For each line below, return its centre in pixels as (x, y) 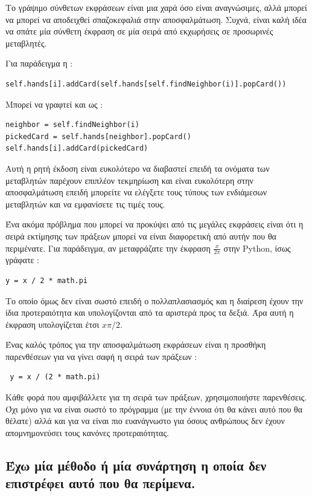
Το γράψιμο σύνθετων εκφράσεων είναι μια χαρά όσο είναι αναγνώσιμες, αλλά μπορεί (156, 7)
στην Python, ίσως (257, 248)
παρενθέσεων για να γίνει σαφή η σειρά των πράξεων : (101, 356)
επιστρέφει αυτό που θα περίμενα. (100, 483)
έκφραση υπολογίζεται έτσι (53, 324)
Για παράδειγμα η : (39, 63)
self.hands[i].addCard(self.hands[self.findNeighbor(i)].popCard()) (146, 84)
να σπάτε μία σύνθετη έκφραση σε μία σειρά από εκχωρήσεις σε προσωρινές (139, 31)
